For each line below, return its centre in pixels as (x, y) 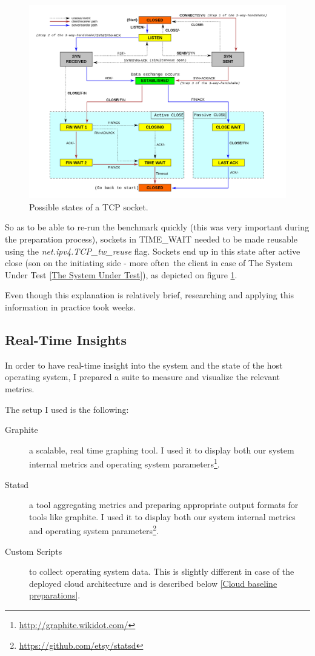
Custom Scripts (34, 551)
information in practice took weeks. (70, 306)
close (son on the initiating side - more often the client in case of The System (149, 263)
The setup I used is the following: (67, 409)
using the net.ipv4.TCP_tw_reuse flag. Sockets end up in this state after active (153, 251)
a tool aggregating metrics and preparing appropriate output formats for (164, 505)
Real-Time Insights (66, 339)
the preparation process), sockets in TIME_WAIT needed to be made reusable (151, 239)
